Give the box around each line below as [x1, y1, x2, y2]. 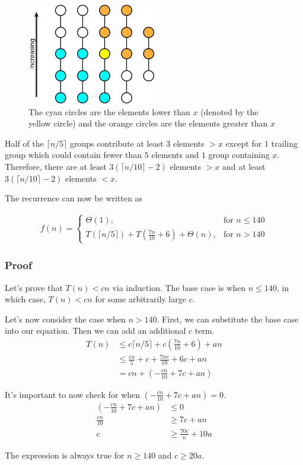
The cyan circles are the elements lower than [28, 105, 190, 118]
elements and [151, 148, 199, 161]
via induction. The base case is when [112, 281, 246, 293]
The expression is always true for [5, 448, 125, 461]
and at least [222, 160, 266, 172]
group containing [208, 148, 270, 161]
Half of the [5, 137, 44, 149]
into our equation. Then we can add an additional [5, 324, 186, 337]
